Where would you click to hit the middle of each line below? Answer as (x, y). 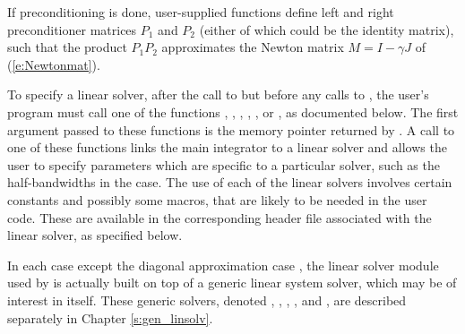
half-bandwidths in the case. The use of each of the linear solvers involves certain (230, 182)
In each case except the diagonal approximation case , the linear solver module (223, 265)
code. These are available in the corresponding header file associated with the (220, 217)
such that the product (67, 47)
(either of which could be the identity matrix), (327, 29)
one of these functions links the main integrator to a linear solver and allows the (227, 147)
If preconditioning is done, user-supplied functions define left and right (201, 12)
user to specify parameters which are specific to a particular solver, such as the (224, 164)
